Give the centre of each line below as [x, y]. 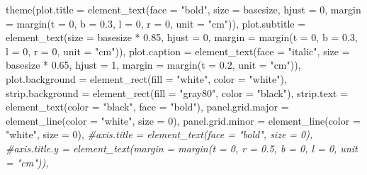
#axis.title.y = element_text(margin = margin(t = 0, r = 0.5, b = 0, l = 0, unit [182, 148]
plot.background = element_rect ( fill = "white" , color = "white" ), [146, 78]
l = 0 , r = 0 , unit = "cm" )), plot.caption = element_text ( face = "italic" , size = [178, 51]
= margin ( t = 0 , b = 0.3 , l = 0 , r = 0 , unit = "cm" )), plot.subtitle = [156, 23]
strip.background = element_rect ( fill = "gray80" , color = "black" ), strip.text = [177, 92]
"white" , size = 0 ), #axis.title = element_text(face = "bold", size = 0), [159, 134]
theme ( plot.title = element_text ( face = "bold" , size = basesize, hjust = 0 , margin [183, 9]
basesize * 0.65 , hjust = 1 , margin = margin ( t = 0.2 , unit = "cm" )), [153, 65]
